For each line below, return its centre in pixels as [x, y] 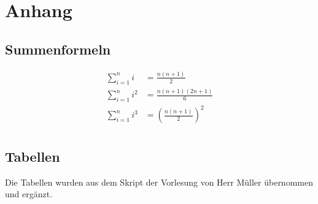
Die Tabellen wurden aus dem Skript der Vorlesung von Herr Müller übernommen [159, 182]
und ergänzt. [29, 194]
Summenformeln [58, 49]
